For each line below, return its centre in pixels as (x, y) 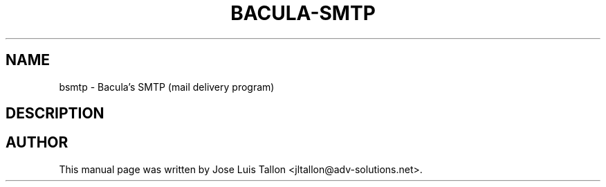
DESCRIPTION (55, 114)
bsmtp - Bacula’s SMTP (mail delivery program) (167, 87)
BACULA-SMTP (303, 13)
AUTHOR (37, 143)
